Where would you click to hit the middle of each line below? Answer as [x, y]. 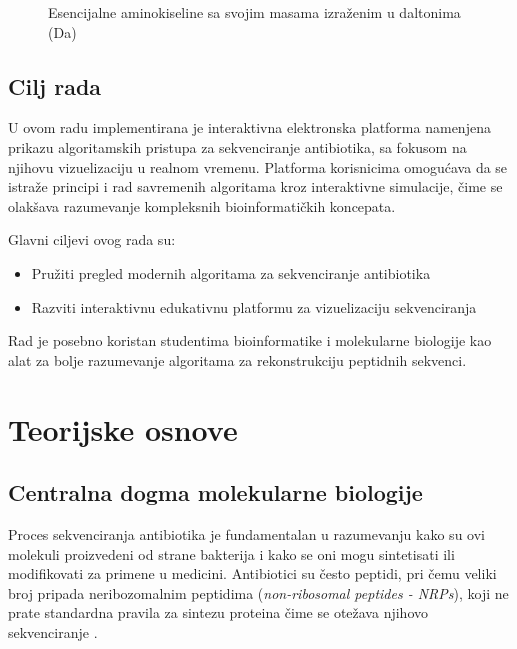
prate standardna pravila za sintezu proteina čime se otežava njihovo [218, 612]
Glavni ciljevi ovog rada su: [92, 239]
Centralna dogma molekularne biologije [215, 492]
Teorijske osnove [123, 428]
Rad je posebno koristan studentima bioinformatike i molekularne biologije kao [250, 340]
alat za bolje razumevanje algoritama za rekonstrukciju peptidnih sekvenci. [237, 359]
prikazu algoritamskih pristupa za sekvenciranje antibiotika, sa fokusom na [237, 146]
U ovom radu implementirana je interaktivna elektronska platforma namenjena [249, 127]
